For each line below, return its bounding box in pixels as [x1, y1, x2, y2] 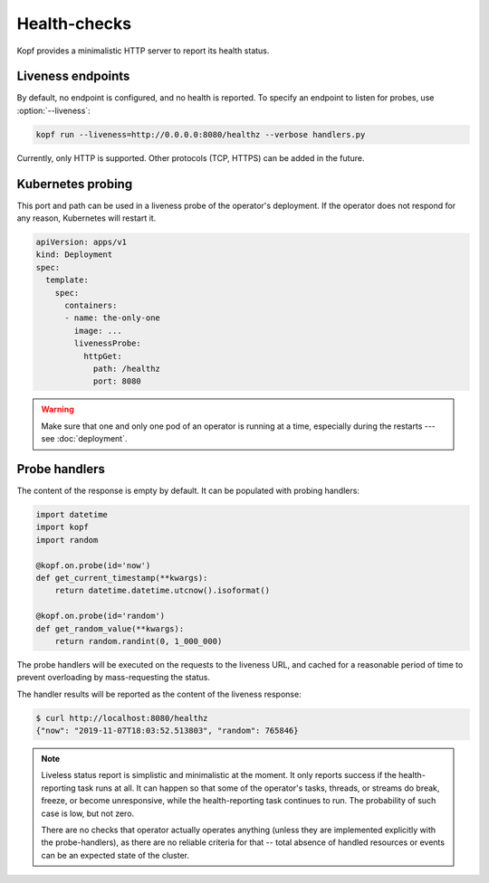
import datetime [35, 509, 109, 520]
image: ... [73, 326, 122, 336]
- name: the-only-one [64, 313, 160, 323]
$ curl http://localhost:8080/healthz [35, 713, 208, 723]
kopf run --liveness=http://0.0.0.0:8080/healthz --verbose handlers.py [35, 129, 366, 139]
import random [35, 535, 99, 545]
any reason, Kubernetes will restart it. [16, 213, 157, 223]
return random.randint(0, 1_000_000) [54, 636, 223, 646]
